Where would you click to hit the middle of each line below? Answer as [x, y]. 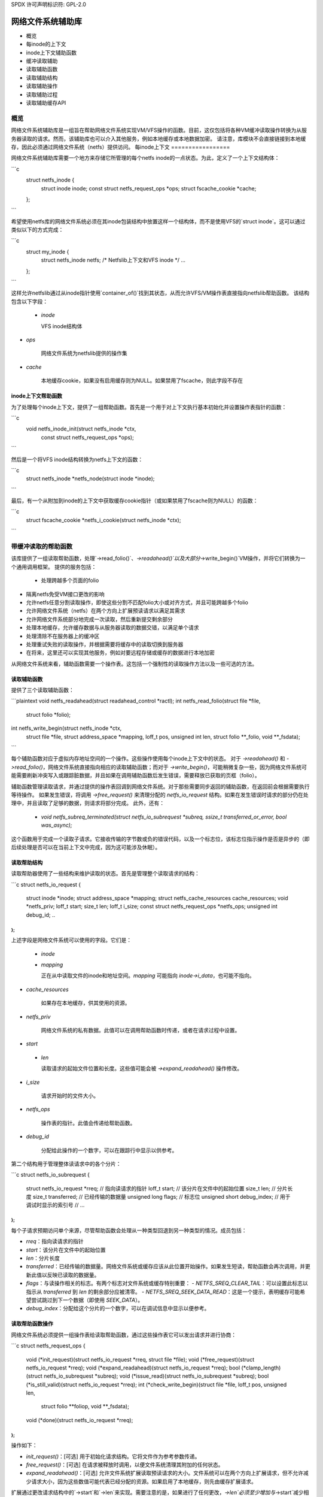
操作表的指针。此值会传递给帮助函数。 [88, 1123]
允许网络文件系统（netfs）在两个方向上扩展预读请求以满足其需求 [106, 611]
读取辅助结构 [42, 77]
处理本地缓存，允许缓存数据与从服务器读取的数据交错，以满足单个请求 [112, 628]
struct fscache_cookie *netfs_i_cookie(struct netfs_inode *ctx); [103, 520]
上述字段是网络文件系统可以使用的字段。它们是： [71, 940]
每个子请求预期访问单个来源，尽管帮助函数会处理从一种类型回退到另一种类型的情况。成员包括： [129, 1230]
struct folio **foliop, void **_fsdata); [85, 1407]
